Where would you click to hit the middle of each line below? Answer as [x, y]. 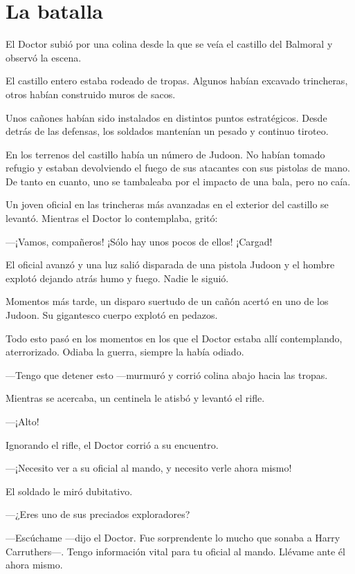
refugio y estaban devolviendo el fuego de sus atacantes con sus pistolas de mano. [178, 168]
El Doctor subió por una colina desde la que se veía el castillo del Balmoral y [169, 44]
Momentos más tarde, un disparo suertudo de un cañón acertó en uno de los [167, 301]
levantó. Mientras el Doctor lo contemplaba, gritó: [112, 218]
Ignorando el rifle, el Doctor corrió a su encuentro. [112, 444]
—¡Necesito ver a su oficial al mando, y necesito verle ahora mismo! [149, 468]
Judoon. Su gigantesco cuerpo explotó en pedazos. [112, 315]
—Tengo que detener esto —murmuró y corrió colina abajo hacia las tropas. [167, 374]
